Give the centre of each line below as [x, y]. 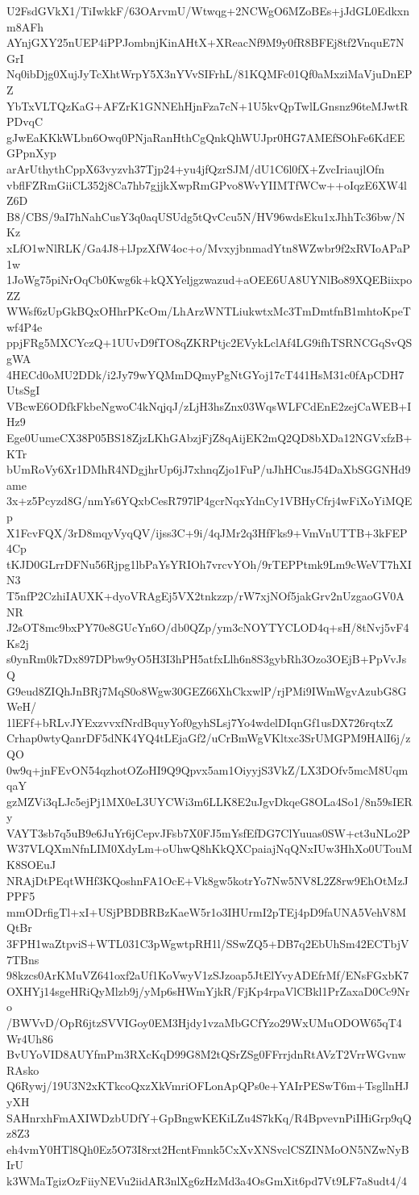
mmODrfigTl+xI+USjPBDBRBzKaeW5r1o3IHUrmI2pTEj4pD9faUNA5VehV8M [207, 911]
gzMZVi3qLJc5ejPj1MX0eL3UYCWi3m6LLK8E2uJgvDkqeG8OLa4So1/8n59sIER [209, 801]
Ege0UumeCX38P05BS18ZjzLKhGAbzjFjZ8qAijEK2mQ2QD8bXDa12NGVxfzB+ [209, 438]
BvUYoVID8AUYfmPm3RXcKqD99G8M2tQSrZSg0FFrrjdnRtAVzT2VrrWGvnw [206, 1054]
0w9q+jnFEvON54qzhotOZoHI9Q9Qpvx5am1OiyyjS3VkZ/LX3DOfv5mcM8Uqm [207, 769]
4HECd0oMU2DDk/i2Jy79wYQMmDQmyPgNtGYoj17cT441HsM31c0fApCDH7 [205, 374]
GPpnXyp [31, 153]
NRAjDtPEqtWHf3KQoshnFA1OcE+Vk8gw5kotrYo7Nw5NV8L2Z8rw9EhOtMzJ [207, 880]
